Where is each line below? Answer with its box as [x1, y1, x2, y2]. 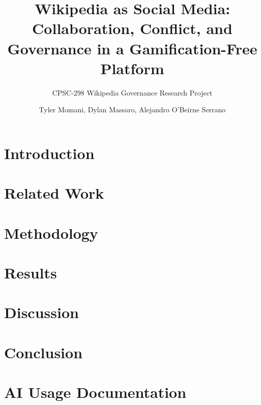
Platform [100, 57, 164, 78]
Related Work [4, 182, 104, 203]
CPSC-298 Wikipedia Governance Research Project [52, 87, 213, 98]
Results [4, 262, 57, 283]
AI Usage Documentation [4, 382, 187, 402]
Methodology [4, 222, 98, 243]
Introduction [4, 142, 95, 163]
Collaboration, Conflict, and [32, 18, 233, 39]
